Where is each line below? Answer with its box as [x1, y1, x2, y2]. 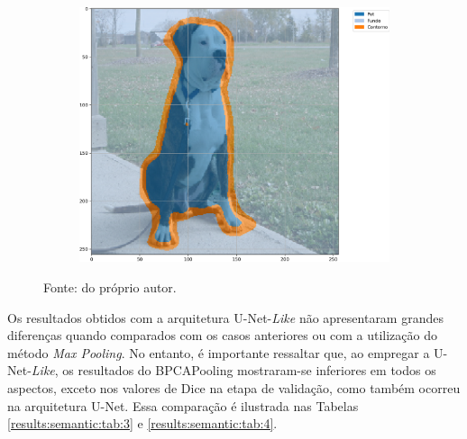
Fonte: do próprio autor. [43, 278, 177, 297]
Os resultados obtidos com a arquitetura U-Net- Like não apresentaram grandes [7, 308, 444, 327]
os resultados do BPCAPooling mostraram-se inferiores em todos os [62, 361, 436, 380]
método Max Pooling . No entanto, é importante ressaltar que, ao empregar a [7, 343, 430, 362]
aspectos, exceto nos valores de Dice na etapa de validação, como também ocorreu [7, 379, 461, 398]
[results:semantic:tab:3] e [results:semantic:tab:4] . [7, 414, 278, 433]
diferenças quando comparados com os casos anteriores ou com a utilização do [7, 326, 437, 345]
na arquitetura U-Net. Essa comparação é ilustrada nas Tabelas [7, 396, 359, 415]
